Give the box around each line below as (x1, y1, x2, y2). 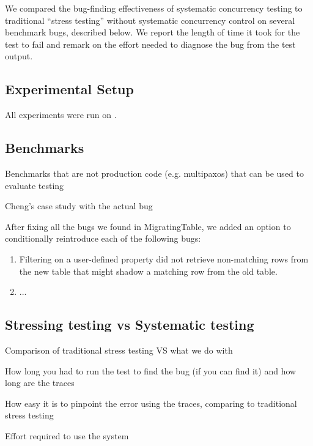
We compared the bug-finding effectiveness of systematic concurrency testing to (5, 2, 303, 14)
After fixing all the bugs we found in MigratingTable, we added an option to (5, 220, 291, 232)
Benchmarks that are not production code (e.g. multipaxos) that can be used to (5, 166, 304, 179)
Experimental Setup (5, 80, 134, 98)
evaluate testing (5, 179, 64, 191)
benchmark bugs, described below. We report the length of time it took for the (5, 26, 300, 39)
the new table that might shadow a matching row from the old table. (19, 264, 278, 277)
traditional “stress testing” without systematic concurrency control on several (5, 13, 295, 26)
